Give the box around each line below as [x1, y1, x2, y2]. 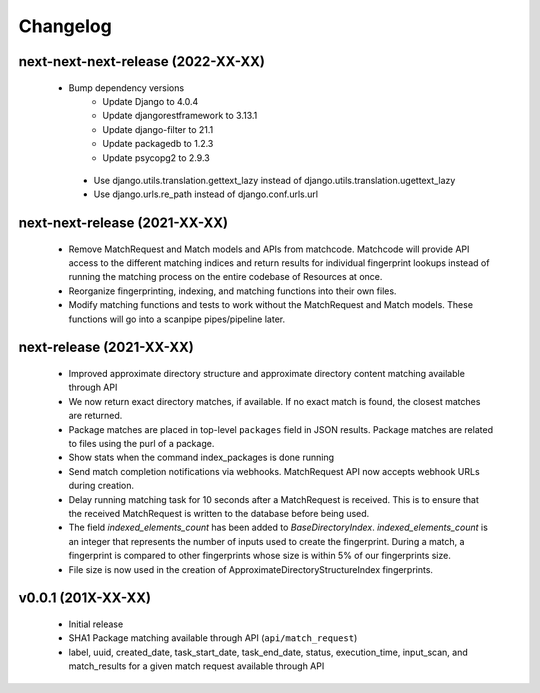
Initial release [68, 618, 124, 630]
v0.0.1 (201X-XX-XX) [18, 590, 152, 607]
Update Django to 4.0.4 [102, 95, 199, 107]
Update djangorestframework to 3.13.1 [102, 110, 258, 122]
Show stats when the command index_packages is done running [68, 451, 335, 464]
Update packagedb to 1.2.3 [102, 138, 214, 150]
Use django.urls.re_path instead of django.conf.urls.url [93, 188, 319, 200]
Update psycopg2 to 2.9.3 [102, 151, 210, 164]
